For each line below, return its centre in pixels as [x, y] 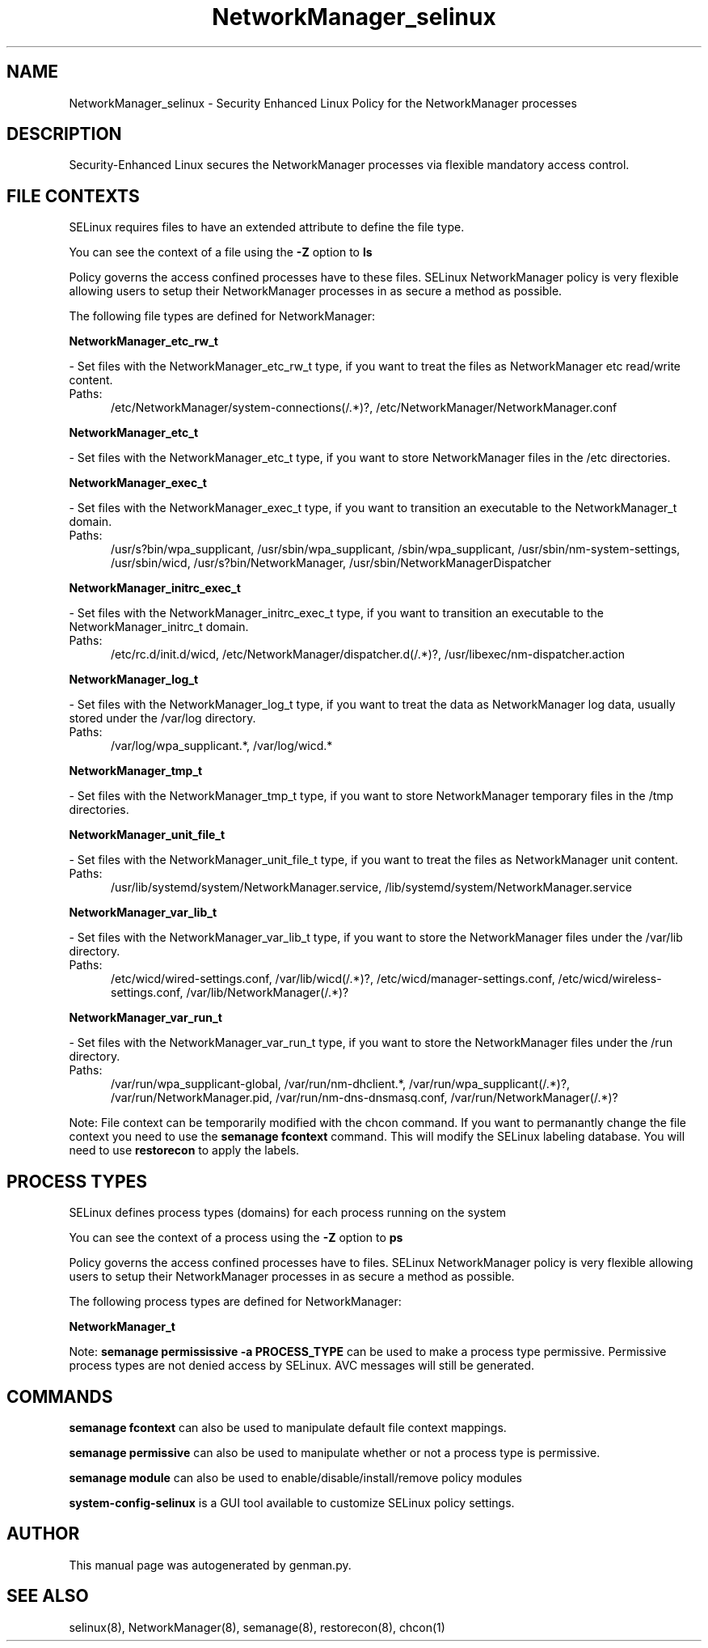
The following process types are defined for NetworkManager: [235, 1302]
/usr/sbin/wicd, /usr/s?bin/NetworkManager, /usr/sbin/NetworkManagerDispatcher [331, 563]
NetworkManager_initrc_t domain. [159, 627]
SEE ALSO [48, 1596]
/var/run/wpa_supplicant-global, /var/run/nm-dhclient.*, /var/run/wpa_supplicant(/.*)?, [341, 1084]
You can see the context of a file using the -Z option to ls [221, 252]
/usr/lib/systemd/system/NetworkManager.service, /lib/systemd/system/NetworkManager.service [371, 888]
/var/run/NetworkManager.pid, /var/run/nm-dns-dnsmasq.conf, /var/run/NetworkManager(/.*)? [365, 1098]
